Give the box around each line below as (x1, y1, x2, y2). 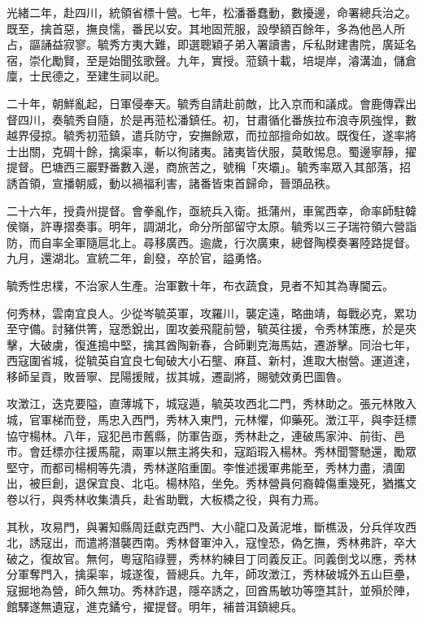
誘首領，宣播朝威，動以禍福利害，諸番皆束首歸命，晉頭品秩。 (7, 174, 337, 191)
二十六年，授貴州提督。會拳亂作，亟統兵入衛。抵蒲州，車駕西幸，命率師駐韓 (7, 202, 416, 219)
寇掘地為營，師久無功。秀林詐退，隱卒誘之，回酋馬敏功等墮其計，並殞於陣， (7, 582, 416, 598)
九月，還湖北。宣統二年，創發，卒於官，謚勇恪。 (7, 249, 268, 267)
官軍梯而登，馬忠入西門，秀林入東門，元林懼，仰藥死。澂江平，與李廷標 (28, 411, 416, 428)
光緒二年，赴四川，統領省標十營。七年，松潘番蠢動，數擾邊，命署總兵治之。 (7, 4, 416, 20)
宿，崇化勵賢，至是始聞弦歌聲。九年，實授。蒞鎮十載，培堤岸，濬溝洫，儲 (7, 51, 405, 68)
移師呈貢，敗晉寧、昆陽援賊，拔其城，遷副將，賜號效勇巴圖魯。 (7, 367, 348, 384)
